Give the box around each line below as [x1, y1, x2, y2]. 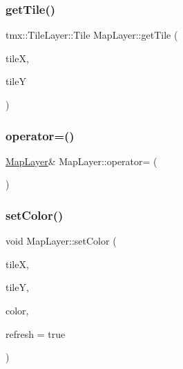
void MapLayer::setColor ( [6, 234, 117, 248]
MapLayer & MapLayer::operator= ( [6, 153, 157, 168]
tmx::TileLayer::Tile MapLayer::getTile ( [6, 28, 178, 42]
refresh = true [6, 326, 66, 341]
